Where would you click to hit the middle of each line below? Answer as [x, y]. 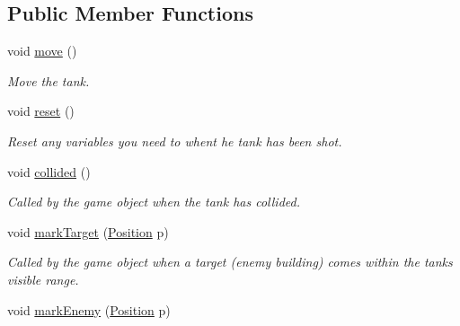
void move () [42, 51]
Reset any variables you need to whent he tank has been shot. [175, 141]
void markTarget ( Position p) [88, 231]
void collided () [49, 171]
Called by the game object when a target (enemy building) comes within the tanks [230, 262]
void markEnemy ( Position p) [89, 309]
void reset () [41, 111]
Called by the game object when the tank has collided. [154, 202]
